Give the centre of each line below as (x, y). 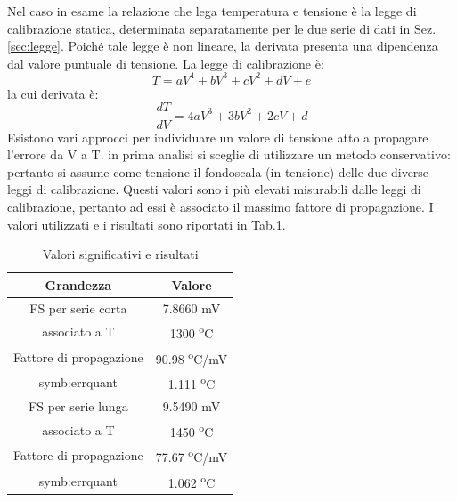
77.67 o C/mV (192, 455)
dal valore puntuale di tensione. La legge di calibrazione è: (166, 63)
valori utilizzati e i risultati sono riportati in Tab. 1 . (147, 224)
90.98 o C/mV (192, 357)
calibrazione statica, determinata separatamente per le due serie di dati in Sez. (222, 28)
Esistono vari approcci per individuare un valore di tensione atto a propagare (218, 137)
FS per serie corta (78, 308)
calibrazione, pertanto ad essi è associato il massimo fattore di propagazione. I (220, 206)
